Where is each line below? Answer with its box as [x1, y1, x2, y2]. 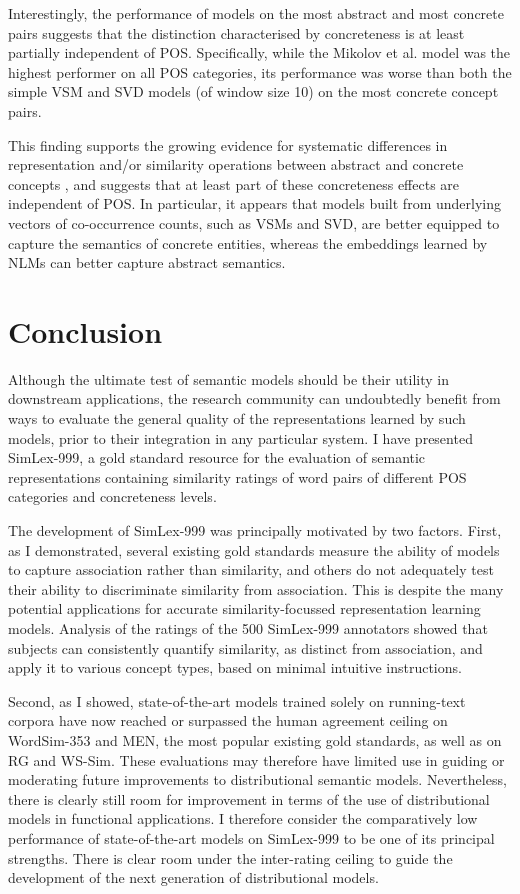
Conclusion [8, 310, 163, 351]
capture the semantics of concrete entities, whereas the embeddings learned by [8, 232, 488, 253]
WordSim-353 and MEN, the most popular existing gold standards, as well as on [8, 729, 502, 750]
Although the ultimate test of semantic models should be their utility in [8, 368, 449, 389]
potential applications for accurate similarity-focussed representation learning [8, 598, 481, 619]
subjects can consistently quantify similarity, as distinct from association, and [8, 637, 483, 658]
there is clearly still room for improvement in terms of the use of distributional [8, 788, 490, 809]
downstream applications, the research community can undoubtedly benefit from [8, 388, 501, 409]
